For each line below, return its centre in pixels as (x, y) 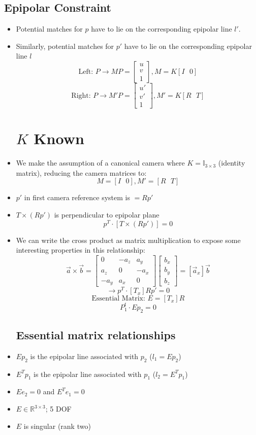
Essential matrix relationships (96, 335)
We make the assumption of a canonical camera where (100, 163)
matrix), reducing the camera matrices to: (81, 172)
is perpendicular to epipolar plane (107, 214)
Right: (81, 96)
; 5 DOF (58, 409)
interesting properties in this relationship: (81, 250)
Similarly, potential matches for (65, 46)
